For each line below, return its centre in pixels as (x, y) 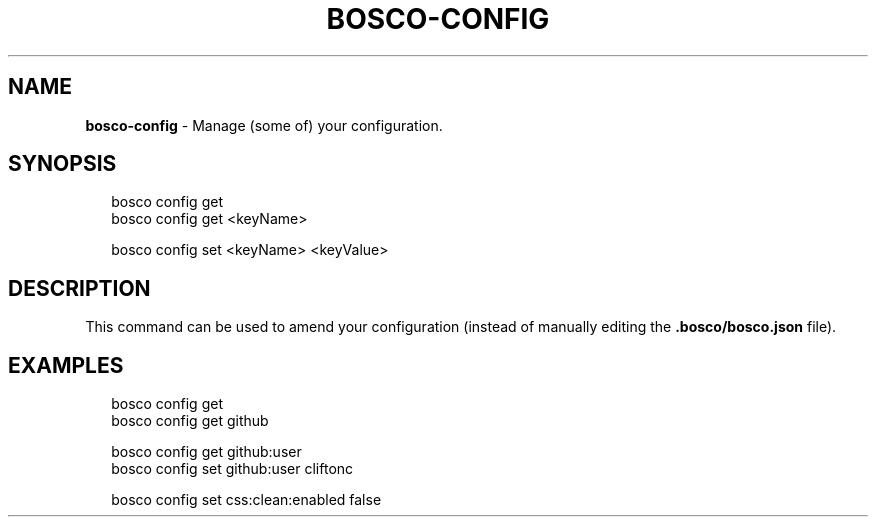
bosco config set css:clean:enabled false (246, 500)
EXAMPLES (66, 365)
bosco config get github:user (206, 452)
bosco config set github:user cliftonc (232, 469)
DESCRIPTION (79, 288)
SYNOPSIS (62, 164)
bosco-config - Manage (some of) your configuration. (264, 125)
